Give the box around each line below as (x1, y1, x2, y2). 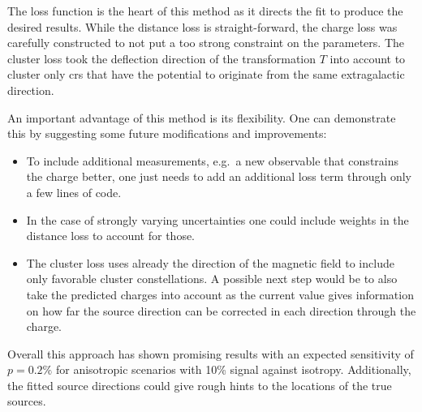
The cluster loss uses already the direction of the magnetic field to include (26, 254, 394, 271)
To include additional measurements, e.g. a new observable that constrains (26, 152, 399, 169)
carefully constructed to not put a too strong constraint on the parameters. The (7, 34, 404, 51)
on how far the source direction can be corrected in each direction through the (26, 302, 416, 319)
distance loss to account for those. (26, 227, 196, 244)
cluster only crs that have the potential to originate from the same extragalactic (7, 66, 405, 83)
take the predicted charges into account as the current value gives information (26, 285, 414, 303)
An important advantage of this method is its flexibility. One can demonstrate (7, 109, 396, 126)
